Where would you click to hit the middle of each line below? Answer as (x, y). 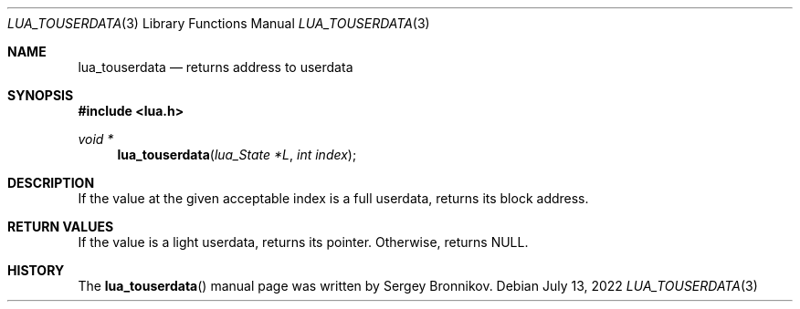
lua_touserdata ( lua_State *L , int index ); (237, 154)
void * (96, 139)
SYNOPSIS (41, 95)
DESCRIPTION (51, 183)
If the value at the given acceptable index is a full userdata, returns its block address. (333, 198)
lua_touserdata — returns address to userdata (216, 67)
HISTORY (36, 270)
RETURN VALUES (61, 227)
